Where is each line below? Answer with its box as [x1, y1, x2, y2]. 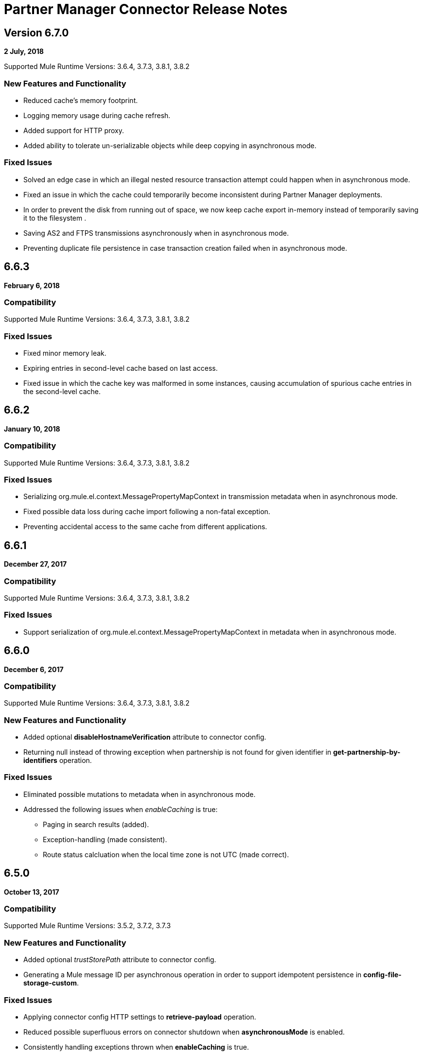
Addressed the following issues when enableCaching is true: [23, 805, 218, 813]
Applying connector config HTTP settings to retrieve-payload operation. [23, 1012, 256, 1021]
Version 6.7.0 [4, 26, 69, 39]
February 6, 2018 [4, 281, 60, 290]
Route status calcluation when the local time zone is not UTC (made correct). [43, 850, 289, 859]
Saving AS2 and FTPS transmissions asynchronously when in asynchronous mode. [23, 228, 289, 237]
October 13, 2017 [4, 887, 59, 896]
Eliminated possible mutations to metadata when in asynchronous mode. [23, 790, 256, 798]
